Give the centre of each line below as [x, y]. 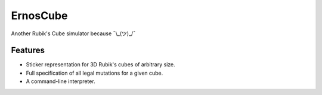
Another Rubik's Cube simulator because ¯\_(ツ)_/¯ [73, 33]
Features [28, 50]
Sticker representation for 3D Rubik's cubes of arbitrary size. [100, 65]
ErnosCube [39, 16]
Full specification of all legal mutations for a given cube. [95, 73]
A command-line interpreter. [61, 81]
